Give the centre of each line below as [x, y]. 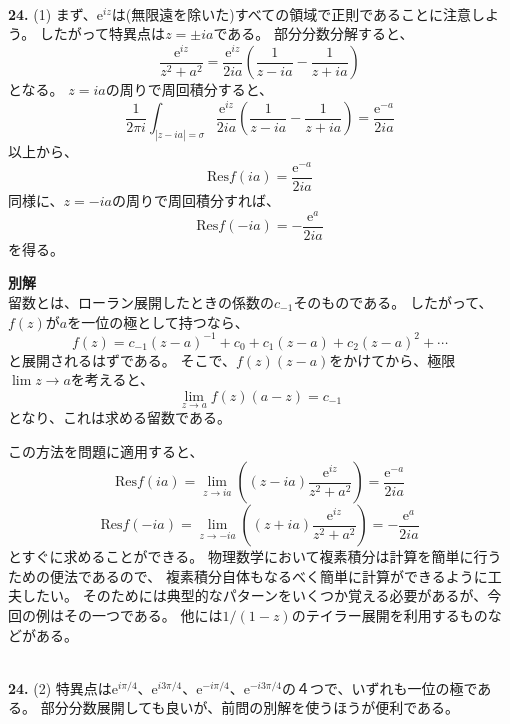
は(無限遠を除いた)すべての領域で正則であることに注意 [291, 13]
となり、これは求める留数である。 [119, 417]
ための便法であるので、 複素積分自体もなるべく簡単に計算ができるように [248, 575]
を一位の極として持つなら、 [158, 321]
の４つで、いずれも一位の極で [380, 687]
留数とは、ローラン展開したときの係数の [141, 301]
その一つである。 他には [143, 615]
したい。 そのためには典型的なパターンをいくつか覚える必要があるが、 [254, 595]
